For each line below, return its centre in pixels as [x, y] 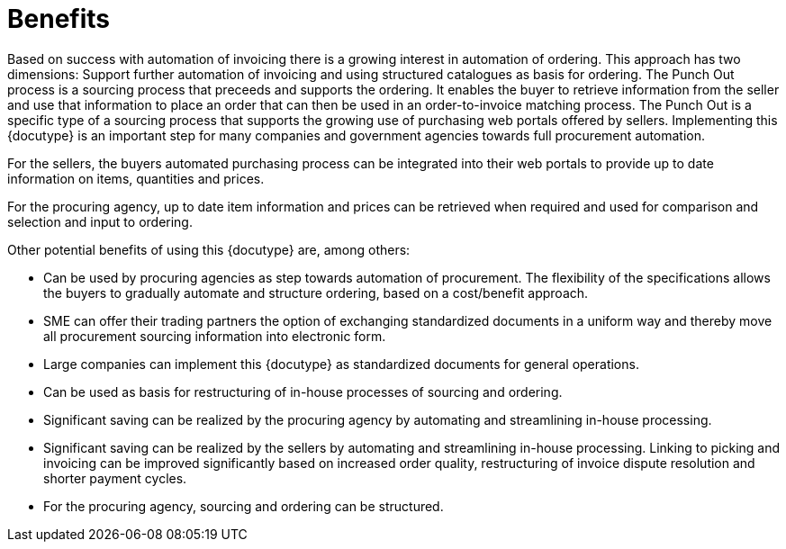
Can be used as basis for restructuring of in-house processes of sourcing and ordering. [303, 391]
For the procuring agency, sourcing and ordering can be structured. [244, 506]
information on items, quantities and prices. [136, 178]
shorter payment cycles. [115, 478]
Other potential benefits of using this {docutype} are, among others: [209, 249]
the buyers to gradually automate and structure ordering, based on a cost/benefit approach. [316, 292]
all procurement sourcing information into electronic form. [215, 336]
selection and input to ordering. [100, 221]
